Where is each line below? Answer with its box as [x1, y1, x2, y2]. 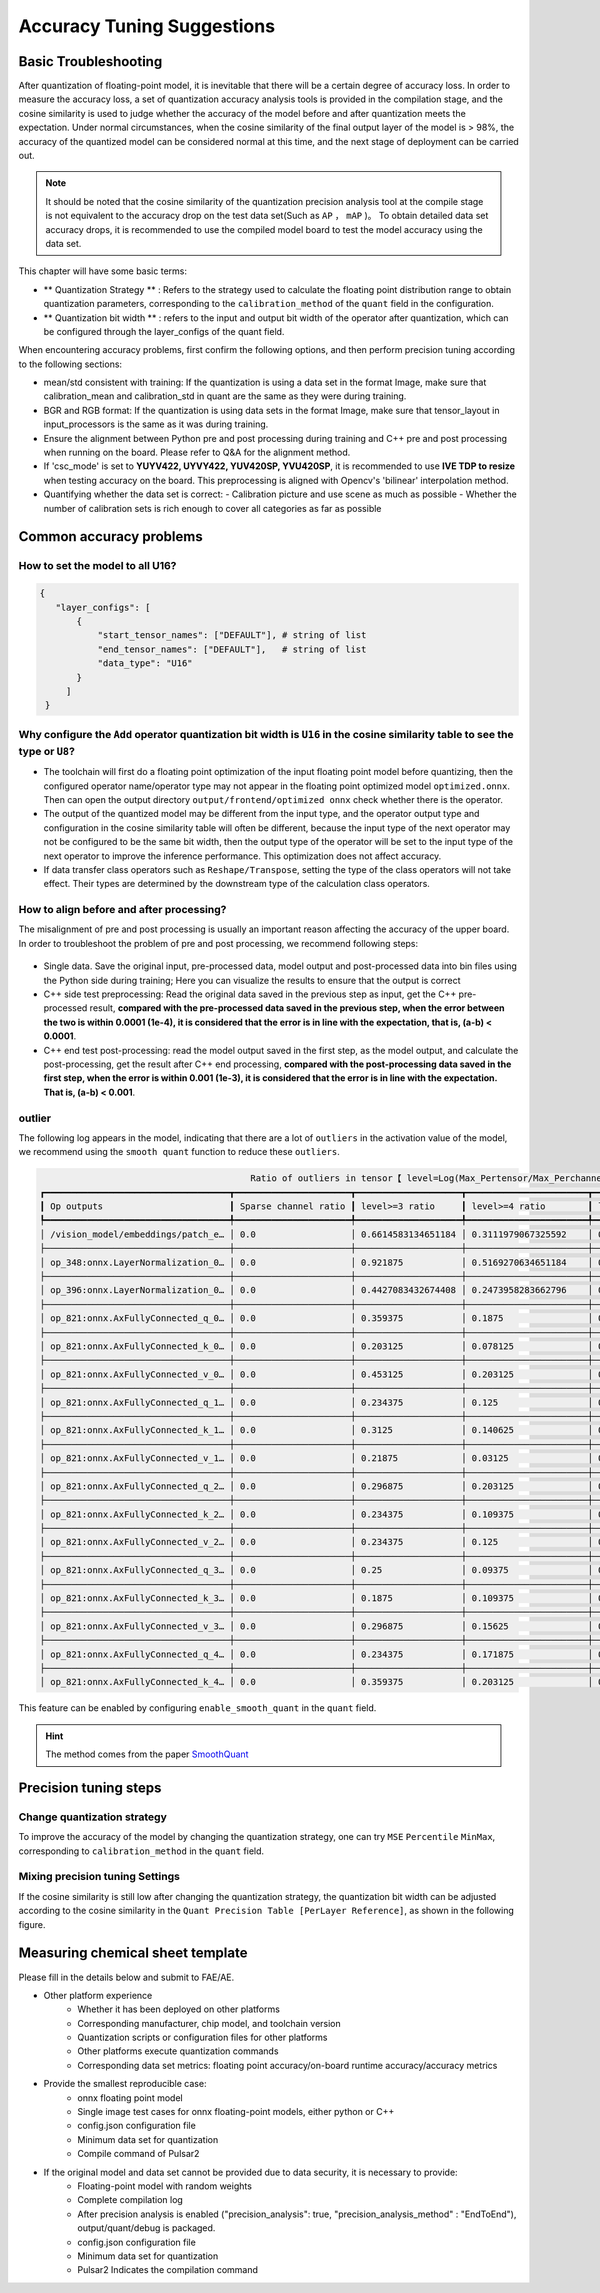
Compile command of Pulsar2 [77, 2148, 200, 2160]
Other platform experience [43, 1989, 153, 2001]
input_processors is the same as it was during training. [43, 418, 269, 430]
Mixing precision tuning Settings [18, 1870, 180, 1884]
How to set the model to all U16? [18, 559, 177, 573]
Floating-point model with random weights [77, 2180, 252, 2192]
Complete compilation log [77, 2194, 184, 2206]
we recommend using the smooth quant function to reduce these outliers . [18, 1146, 340, 1158]
